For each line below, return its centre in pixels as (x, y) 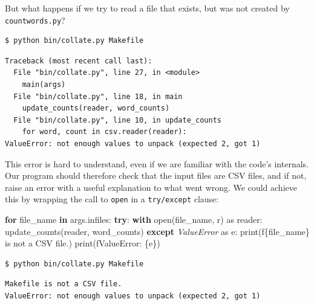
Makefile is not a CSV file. (64, 284)
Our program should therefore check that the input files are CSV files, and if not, (156, 175)
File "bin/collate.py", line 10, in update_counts (117, 120)
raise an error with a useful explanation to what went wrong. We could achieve (151, 187)
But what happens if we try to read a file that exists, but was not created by (147, 8)
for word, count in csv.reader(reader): (104, 132)
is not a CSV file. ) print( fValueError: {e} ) (83, 243)
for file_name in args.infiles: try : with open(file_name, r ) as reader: (134, 220)
